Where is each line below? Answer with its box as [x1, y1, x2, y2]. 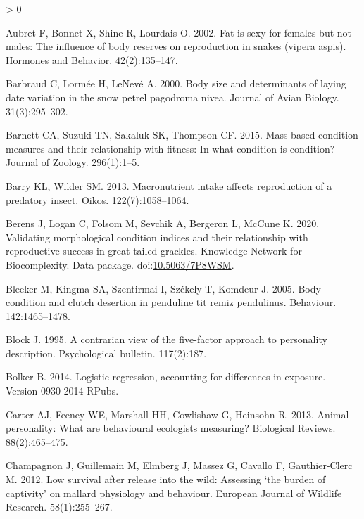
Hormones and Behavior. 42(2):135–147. [6, 52, 178, 67]
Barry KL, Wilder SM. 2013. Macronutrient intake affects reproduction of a [6, 178, 332, 193]
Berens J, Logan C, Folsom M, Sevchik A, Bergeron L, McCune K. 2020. [6, 216, 320, 231]
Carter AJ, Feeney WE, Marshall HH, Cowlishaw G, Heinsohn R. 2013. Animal [6, 406, 349, 421]
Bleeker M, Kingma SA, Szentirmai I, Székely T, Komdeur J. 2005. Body [6, 281, 321, 295]
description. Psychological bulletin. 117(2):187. [6, 345, 207, 360]
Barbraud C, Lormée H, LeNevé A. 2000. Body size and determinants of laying [6, 76, 346, 91]
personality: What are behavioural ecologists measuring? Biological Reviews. [6, 421, 336, 435]
